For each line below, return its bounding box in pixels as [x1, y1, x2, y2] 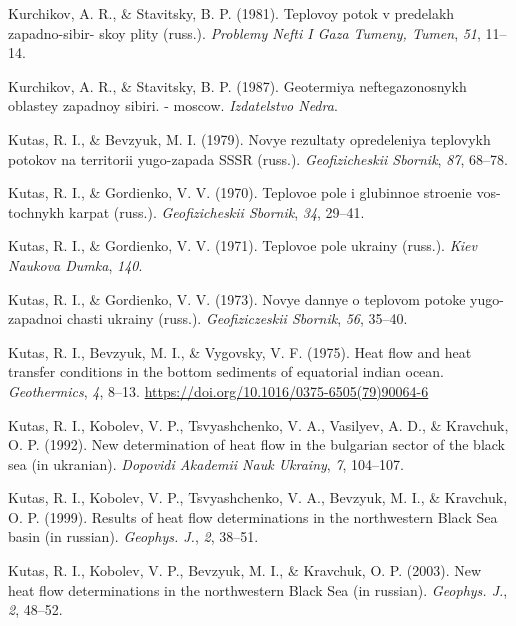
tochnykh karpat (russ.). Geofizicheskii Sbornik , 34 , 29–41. [8, 201, 365, 222]
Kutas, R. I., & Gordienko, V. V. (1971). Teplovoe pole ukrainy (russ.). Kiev [8, 235, 477, 256]
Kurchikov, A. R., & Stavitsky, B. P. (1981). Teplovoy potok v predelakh [8, 3, 455, 23]
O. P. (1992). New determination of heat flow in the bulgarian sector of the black [8, 434, 506, 455]
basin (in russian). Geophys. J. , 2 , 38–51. [8, 526, 259, 547]
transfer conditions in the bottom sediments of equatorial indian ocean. [8, 361, 445, 382]
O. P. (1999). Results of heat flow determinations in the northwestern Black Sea [8, 506, 498, 527]
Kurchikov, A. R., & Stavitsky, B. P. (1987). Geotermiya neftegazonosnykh [8, 75, 467, 96]
